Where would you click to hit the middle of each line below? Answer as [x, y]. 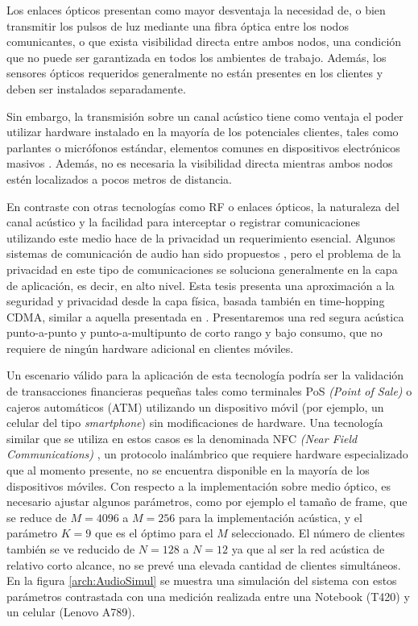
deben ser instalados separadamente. [96, 88]
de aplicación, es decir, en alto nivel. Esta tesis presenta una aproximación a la [201, 285]
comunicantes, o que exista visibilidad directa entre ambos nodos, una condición [204, 41]
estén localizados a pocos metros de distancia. [119, 178]
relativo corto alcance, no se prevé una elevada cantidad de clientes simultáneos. [204, 564]
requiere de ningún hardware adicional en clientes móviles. [150, 348]
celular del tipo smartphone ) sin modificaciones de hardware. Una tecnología [195, 423]
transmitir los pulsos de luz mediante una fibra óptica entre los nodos [178, 25]
